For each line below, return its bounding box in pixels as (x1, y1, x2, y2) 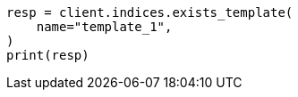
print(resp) (6, 48, 89, 62)
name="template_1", (36, 20, 173, 34)
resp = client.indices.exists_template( (6, 5, 294, 20)
